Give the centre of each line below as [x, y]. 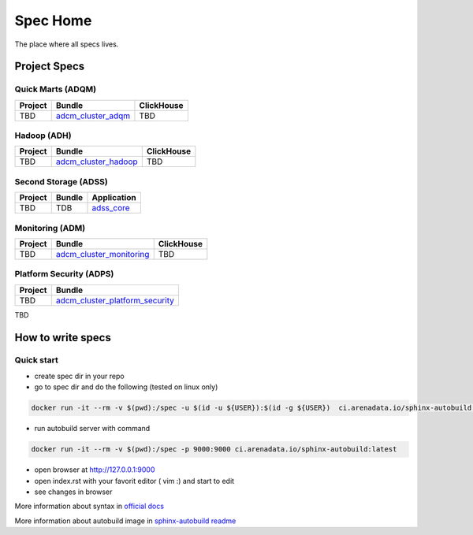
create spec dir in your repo [80, 376]
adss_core [111, 208]
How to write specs [63, 338]
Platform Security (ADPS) [64, 274]
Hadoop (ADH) [43, 136]
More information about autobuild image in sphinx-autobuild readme [125, 521]
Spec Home [53, 20]
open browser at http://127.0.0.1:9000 [95, 470]
